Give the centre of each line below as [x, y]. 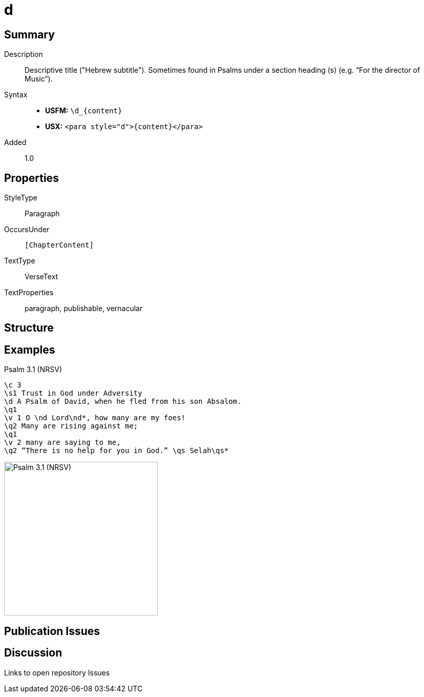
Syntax [16, 95]
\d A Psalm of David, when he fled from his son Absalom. [123, 402]
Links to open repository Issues [57, 672]
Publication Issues [52, 631]
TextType [20, 261]
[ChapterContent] [59, 245]
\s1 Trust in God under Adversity [73, 393]
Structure [29, 328]
